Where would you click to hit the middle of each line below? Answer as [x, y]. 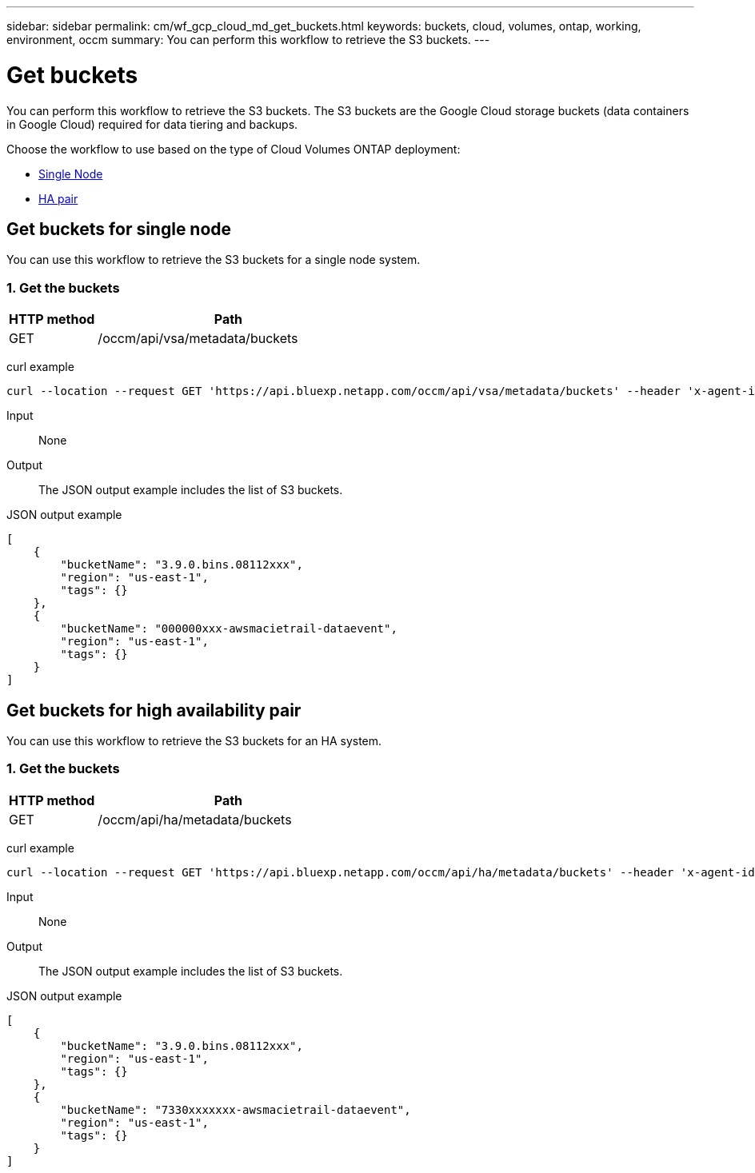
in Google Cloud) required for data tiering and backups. [152, 124]
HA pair [58, 198]
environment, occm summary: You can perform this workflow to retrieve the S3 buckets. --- [248, 40]
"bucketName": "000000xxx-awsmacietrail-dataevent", [229, 629]
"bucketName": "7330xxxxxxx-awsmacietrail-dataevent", [236, 1109]
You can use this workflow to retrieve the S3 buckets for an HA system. [194, 740]
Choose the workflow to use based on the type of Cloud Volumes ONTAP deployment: [234, 149]
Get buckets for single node [119, 229]
